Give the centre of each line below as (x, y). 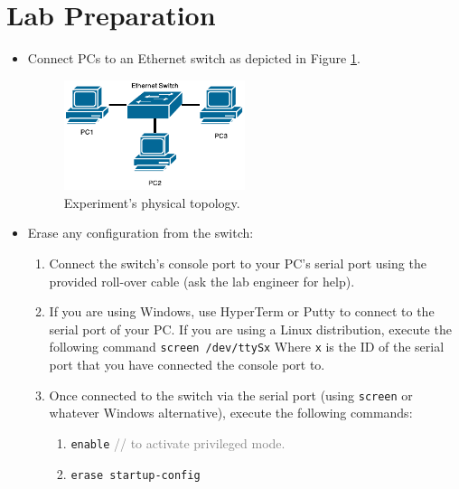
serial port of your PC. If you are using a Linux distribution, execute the (250, 329)
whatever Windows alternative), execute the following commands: (231, 413)
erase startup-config (136, 475)
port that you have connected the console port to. (187, 365)
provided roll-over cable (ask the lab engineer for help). (202, 281)
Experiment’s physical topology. (152, 202)
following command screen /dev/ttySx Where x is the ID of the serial (247, 347)
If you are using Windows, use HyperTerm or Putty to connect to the (242, 311)
